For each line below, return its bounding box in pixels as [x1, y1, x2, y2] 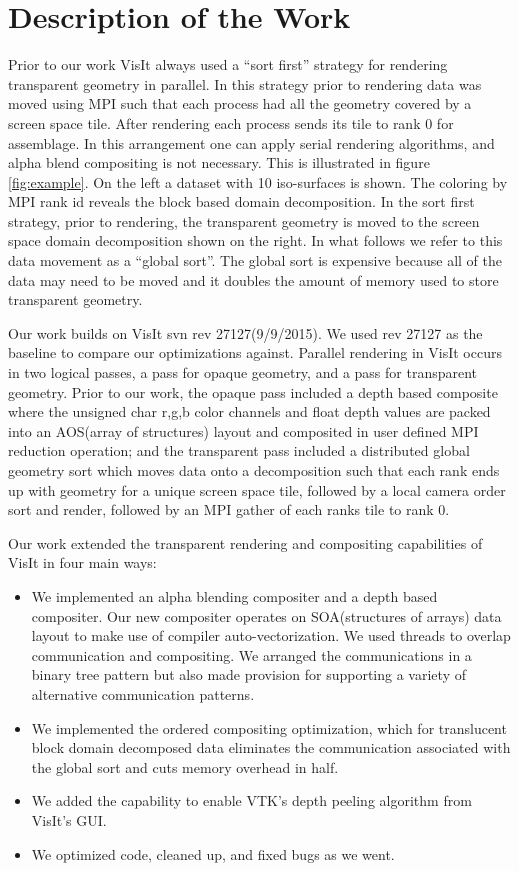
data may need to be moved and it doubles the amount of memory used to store [8, 269, 499, 290]
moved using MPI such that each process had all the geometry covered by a [8, 93, 472, 114]
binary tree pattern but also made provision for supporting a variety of [31, 664, 466, 685]
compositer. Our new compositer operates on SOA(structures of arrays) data [31, 605, 502, 626]
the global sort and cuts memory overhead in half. [31, 756, 339, 777]
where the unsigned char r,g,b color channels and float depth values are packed [8, 401, 491, 422]
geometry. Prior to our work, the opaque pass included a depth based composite [8, 381, 498, 402]
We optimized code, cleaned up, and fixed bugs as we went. [31, 843, 395, 864]
